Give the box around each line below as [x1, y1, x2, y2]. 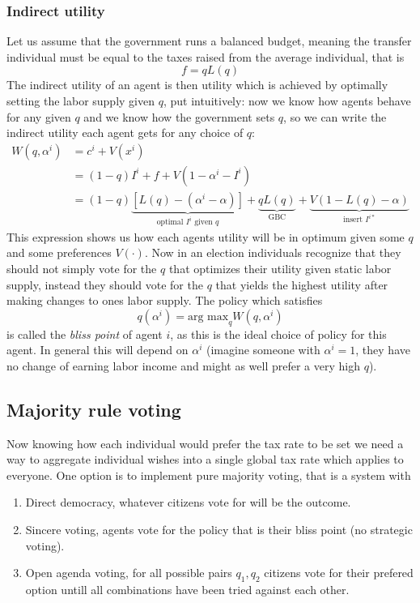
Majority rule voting [6, 396, 181, 421]
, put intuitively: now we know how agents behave [163, 92, 411, 109]
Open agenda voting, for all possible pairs [25, 564, 232, 581]
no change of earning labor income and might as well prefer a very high [6, 357, 360, 374]
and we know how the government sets [83, 108, 275, 125]
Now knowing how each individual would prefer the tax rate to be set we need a [6, 434, 404, 451]
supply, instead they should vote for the [6, 276, 203, 293]
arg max [187, 310, 229, 323]
